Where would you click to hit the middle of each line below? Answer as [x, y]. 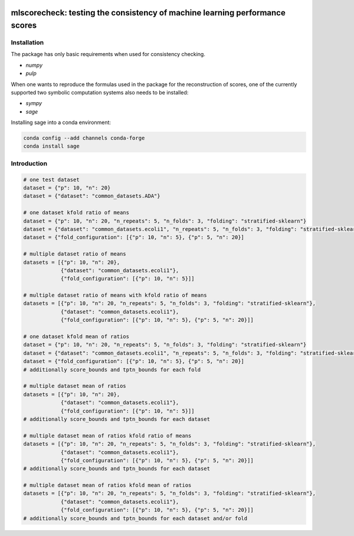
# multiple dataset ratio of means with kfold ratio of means [115, 295]
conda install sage [51, 146]
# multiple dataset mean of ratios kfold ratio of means [107, 436]
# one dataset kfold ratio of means [76, 213]
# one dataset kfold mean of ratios [76, 337]
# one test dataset [51, 179]
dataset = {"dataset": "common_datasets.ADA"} [92, 196]
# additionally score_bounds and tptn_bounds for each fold [112, 370]
